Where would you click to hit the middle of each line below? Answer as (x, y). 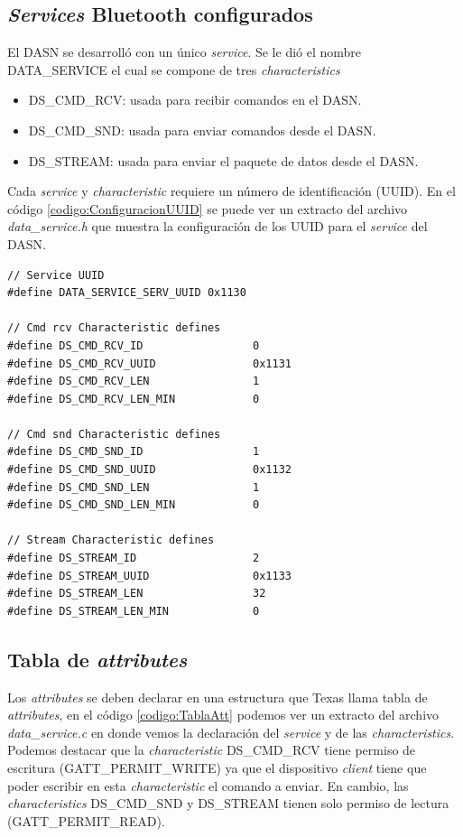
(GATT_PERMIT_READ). (86, 820)
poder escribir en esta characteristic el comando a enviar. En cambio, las (208, 785)
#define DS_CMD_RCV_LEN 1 (134, 381)
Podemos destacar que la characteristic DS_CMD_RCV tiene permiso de (212, 750)
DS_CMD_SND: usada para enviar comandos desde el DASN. (202, 130)
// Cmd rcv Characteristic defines (114, 328)
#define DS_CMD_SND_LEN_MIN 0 (134, 505)
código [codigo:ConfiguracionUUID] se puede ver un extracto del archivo (208, 208)
